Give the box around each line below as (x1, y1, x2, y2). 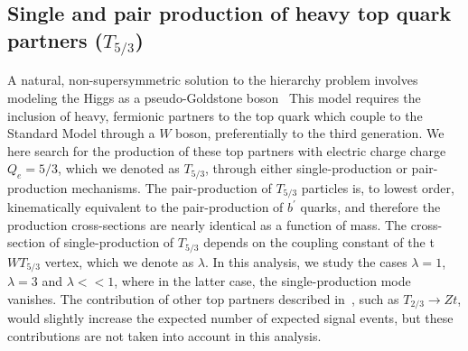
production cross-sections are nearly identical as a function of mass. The (7, 215, 407, 234)
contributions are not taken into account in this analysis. (7, 326, 322, 345)
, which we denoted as (58, 159, 180, 178)
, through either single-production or (205, 159, 407, 178)
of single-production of (49, 233, 174, 252)
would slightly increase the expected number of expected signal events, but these (7, 309, 454, 328)
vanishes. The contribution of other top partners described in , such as (7, 289, 399, 308)
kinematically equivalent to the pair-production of (7, 198, 284, 217)
